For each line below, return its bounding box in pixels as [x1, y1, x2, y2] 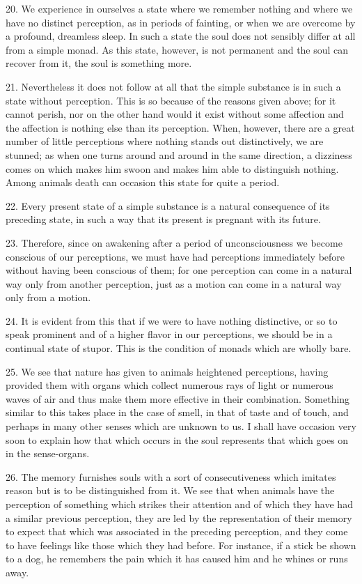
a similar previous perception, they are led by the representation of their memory [6, 510, 352, 525]
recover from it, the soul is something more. [6, 56, 192, 70]
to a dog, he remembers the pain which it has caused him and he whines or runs [6, 551, 348, 566]
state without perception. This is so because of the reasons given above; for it [6, 93, 336, 107]
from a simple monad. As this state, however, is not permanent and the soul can [6, 42, 349, 56]
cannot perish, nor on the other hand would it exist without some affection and [6, 107, 344, 121]
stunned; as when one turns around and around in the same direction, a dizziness [6, 147, 352, 162]
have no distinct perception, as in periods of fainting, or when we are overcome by [6, 15, 356, 29]
